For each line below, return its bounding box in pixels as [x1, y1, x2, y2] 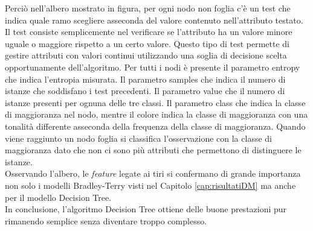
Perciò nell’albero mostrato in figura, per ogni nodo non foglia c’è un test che [5, 2, 291, 14]
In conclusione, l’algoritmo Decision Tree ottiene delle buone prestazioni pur [5, 203, 287, 215]
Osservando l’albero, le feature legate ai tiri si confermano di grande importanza [5, 167, 301, 180]
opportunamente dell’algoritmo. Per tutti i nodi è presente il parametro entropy [5, 60, 300, 73]
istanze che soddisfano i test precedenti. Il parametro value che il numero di [5, 84, 285, 97]
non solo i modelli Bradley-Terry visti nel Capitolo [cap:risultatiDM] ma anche [5, 179, 296, 191]
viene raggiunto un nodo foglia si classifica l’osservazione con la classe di [5, 131, 272, 144]
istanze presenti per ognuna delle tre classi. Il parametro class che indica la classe [5, 96, 306, 109]
